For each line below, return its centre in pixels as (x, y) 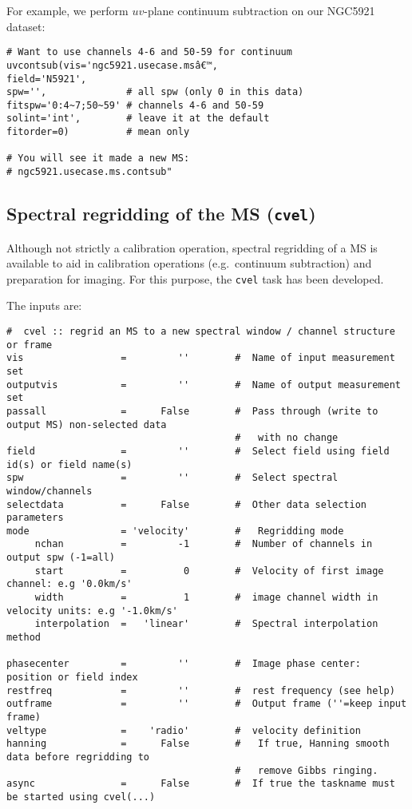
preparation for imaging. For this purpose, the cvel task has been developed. (195, 278)
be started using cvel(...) (81, 797)
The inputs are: (44, 305)
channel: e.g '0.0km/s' (69, 584)
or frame (30, 345)
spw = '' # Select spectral (172, 478)
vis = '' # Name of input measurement (201, 358)
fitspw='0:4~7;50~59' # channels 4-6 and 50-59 (135, 105)
